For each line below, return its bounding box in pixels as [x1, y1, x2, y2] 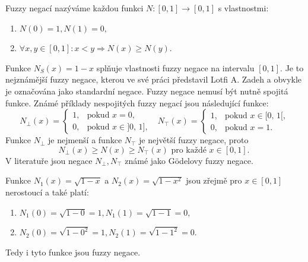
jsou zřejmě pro [186, 174, 242, 187]
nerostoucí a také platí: [5, 185, 89, 198]
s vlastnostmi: [218, 2, 269, 14]
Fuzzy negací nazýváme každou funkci [5, 2, 144, 14]
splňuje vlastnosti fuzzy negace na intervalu [96, 61, 255, 74]
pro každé [171, 146, 207, 154]
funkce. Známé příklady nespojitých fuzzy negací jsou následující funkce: [5, 96, 269, 109]
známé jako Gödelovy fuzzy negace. [125, 154, 253, 166]
